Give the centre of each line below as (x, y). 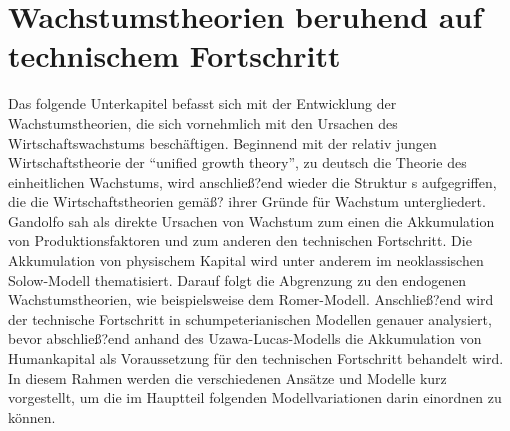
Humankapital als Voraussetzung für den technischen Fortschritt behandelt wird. (256, 358)
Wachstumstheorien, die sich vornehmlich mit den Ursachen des (203, 122)
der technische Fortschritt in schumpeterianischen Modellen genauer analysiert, (250, 318)
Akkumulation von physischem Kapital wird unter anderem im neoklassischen (246, 260)
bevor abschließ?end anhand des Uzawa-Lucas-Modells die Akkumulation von (245, 338)
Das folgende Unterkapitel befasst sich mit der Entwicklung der (202, 103)
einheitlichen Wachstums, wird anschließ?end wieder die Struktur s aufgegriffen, (252, 181)
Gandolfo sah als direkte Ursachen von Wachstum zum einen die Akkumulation (251, 220)
